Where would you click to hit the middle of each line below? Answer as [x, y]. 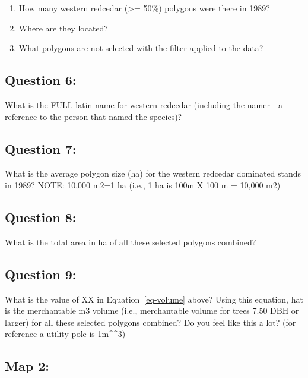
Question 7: [41, 148]
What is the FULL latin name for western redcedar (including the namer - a [144, 104]
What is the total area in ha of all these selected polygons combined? [131, 242]
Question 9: [41, 274]
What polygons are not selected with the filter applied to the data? [141, 48]
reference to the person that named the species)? [93, 116]
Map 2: [27, 366]
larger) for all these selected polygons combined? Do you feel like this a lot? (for [150, 322]
